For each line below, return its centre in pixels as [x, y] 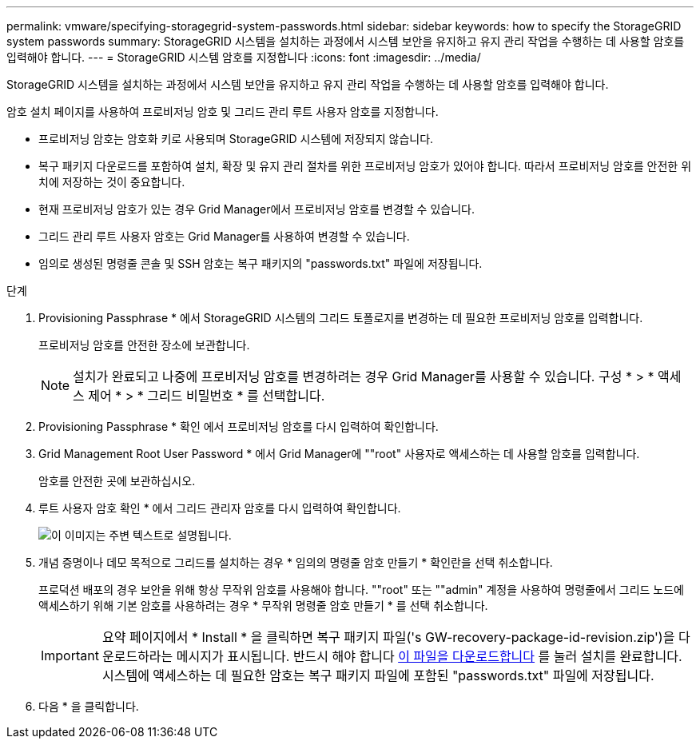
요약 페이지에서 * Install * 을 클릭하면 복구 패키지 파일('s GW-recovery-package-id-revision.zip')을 [388, 637]
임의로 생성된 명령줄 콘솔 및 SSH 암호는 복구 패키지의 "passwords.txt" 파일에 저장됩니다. [261, 263]
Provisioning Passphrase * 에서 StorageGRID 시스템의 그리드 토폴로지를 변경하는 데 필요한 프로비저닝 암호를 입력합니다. [341, 318]
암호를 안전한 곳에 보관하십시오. [117, 481]
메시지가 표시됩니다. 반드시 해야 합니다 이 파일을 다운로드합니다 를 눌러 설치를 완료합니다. [429, 656]
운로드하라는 [137, 656]
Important [70, 655]
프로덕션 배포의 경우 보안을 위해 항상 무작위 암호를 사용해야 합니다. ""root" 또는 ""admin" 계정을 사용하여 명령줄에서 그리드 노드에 [361, 590]
